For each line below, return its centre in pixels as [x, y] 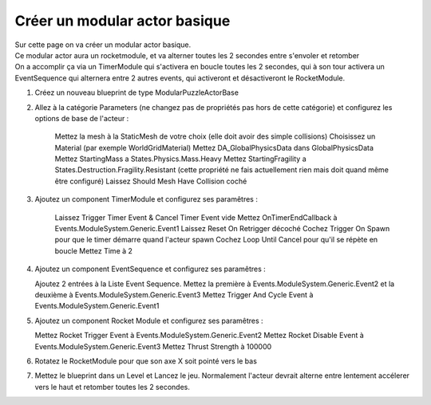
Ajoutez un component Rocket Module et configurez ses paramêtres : [149, 320]
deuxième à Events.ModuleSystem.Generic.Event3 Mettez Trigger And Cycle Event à [174, 294]
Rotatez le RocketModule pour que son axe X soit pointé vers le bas [146, 361]
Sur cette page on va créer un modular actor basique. [103, 45]
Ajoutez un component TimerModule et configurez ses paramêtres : [146, 199]
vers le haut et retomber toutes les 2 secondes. [113, 387]
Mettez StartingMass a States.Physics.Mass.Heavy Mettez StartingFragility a [180, 159]
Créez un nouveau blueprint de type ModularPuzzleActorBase [137, 92]
